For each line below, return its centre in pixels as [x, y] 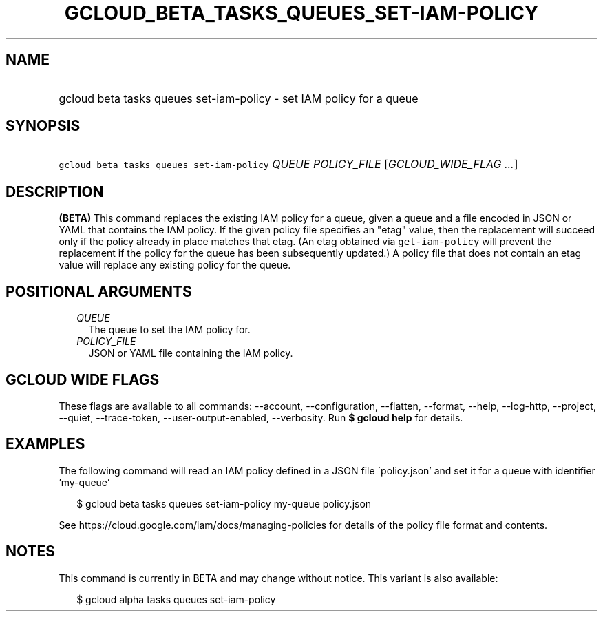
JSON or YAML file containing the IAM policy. [191, 353]
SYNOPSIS [43, 126]
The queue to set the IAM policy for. [169, 330]
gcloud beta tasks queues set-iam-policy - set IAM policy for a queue [239, 98]
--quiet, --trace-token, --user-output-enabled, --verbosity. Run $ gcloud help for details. [261, 417]
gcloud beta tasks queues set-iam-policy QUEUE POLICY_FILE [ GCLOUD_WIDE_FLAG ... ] [288, 164]
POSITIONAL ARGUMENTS [99, 291]
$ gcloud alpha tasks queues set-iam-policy [176, 599]
